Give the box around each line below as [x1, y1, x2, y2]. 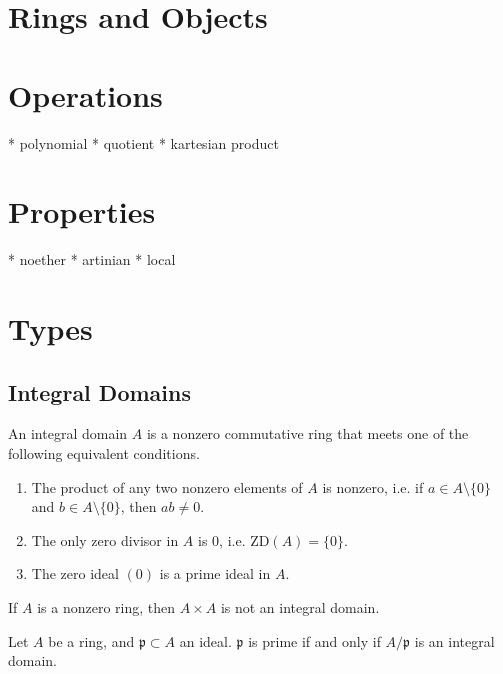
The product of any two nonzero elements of [31, 476, 303, 497]
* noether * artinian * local [8, 249, 176, 270]
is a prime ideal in [159, 563, 271, 584]
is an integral [414, 630, 495, 651]
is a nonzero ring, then [37, 596, 175, 617]
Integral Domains [8, 376, 191, 407]
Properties [8, 191, 156, 232]
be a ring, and [48, 630, 135, 651]
